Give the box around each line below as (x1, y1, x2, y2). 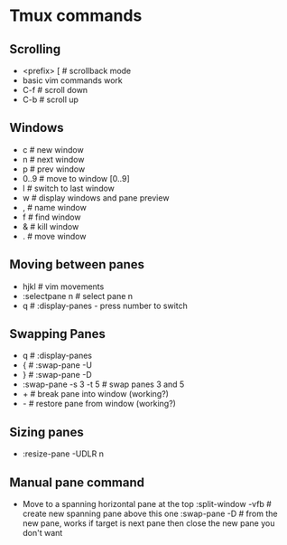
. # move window (22, 230, 87, 241)
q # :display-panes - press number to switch (22, 300, 188, 311)
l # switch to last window (22, 183, 116, 193)
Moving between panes (9, 257, 145, 272)
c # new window (22, 144, 84, 155)
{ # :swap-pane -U (22, 360, 93, 371)
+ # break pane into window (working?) (22, 389, 170, 399)
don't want (22, 528, 63, 539)
